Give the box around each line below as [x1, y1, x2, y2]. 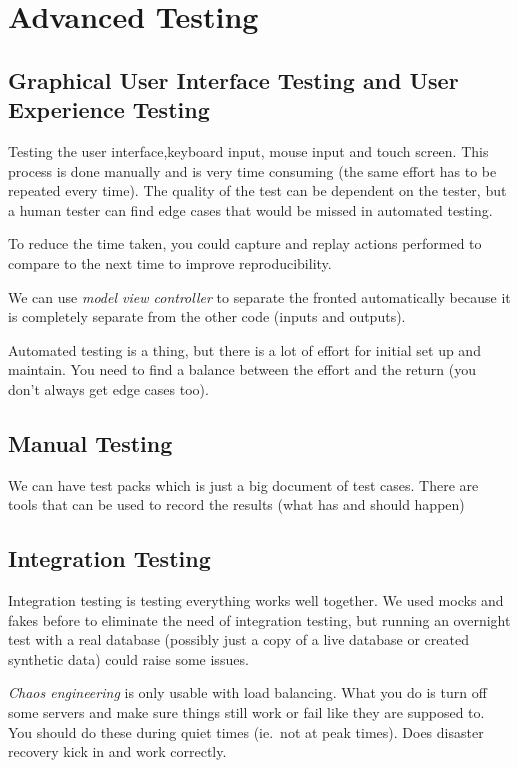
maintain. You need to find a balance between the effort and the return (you [8, 359, 476, 380]
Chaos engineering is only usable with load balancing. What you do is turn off [8, 682, 487, 703]
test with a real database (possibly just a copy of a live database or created [8, 629, 469, 650]
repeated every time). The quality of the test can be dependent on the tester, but [8, 180, 507, 201]
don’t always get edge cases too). [8, 378, 209, 399]
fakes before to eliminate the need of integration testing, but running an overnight [8, 609, 511, 630]
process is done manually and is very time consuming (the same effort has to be [8, 160, 497, 181]
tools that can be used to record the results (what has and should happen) [8, 494, 465, 515]
